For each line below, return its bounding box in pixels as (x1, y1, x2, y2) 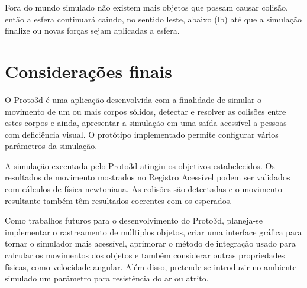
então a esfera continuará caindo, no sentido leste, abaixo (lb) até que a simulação (5, 12, 302, 25)
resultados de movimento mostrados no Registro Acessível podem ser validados (5, 171, 290, 183)
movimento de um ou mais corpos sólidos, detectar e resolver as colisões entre (5, 105, 286, 117)
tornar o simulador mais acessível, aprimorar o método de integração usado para (5, 237, 296, 250)
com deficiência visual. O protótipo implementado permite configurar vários (5, 128, 279, 140)
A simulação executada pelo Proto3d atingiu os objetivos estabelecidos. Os (5, 159, 275, 171)
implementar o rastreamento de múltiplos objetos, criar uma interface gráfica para (5, 225, 302, 238)
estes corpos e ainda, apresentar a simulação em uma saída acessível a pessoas (5, 117, 287, 129)
